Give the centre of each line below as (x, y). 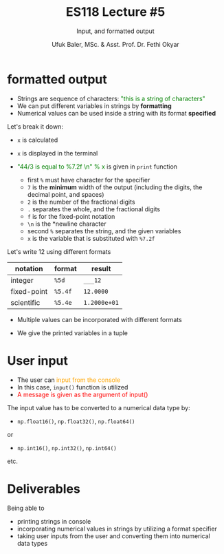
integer (22, 280)
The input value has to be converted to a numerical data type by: (99, 407)
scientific (25, 302)
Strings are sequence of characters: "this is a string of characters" (111, 98)
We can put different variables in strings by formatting (94, 106)
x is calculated (37, 140)
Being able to (26, 508)
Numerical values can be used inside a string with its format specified (116, 113)
